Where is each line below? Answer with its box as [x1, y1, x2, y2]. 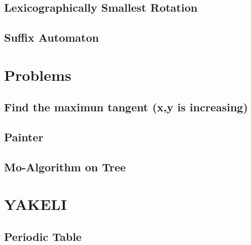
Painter [4, 129, 44, 145]
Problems [4, 64, 71, 85]
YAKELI [4, 194, 67, 215]
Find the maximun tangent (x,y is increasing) [4, 99, 248, 115]
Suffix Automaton [4, 29, 99, 45]
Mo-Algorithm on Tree [4, 159, 126, 174]
